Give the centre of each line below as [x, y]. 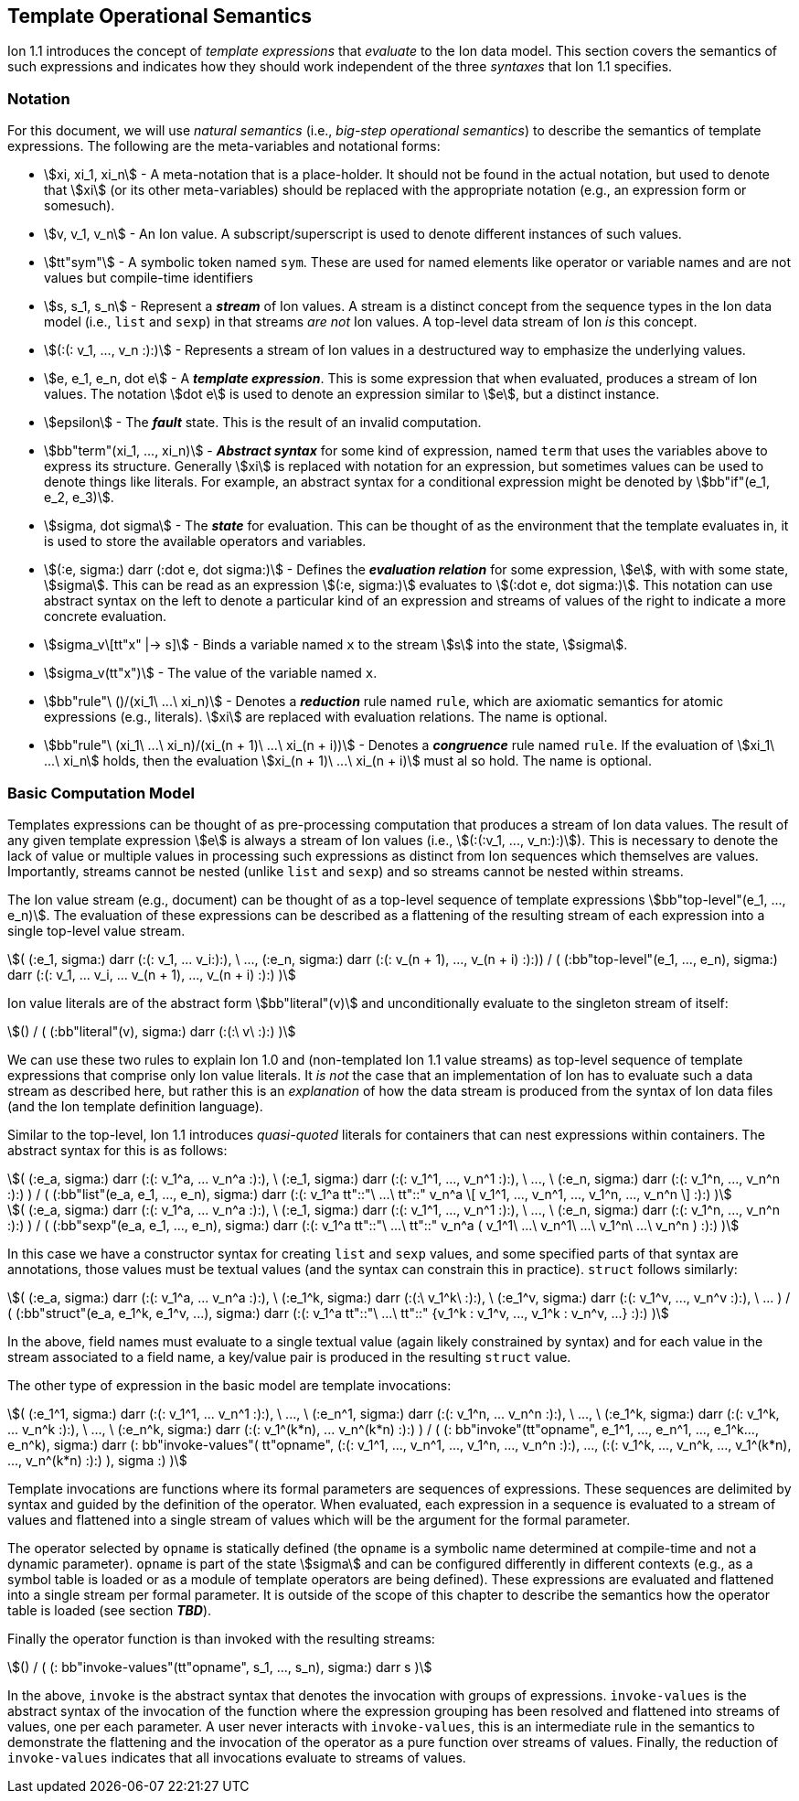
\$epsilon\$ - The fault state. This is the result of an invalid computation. [263, 423]
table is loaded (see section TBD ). [110, 1610]
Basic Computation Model [101, 793]
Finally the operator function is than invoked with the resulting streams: [221, 1638]
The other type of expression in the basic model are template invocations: [229, 1385]
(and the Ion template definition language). [135, 1106]
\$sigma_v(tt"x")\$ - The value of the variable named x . [211, 673]
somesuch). [80, 206]
